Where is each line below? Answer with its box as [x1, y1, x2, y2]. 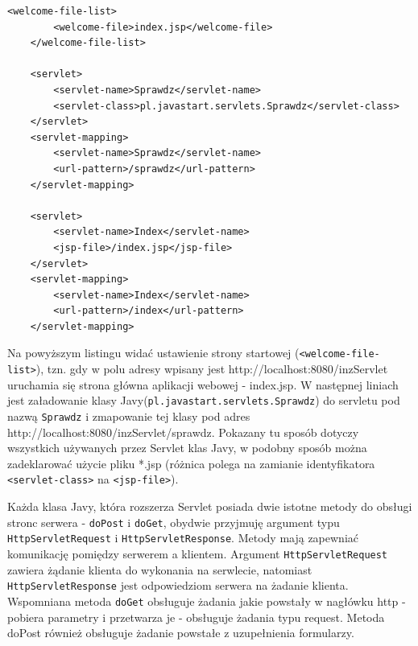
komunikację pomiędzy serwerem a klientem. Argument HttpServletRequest [7, 545, 388, 562]
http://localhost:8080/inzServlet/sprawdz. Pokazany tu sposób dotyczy [7, 423, 359, 440]
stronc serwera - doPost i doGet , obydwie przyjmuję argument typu [7, 513, 340, 530]
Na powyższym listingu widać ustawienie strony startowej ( [7, 344, 300, 361]
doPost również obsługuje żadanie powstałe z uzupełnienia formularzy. [7, 624, 354, 641]
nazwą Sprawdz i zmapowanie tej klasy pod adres [7, 408, 250, 425]
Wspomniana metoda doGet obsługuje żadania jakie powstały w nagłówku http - [7, 592, 406, 609]
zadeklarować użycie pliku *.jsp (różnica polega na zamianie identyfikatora [7, 455, 375, 471]
